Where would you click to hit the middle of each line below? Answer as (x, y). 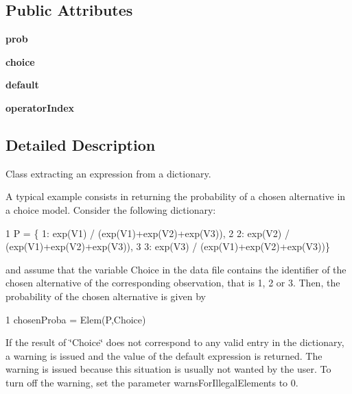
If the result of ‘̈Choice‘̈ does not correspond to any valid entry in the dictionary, (175, 342)
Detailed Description (81, 144)
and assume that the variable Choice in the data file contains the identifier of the (176, 269)
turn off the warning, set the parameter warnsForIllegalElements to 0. (152, 382)
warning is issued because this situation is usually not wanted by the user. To (168, 369)
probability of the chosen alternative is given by (106, 296)
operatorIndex (40, 107)
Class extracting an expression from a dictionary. (108, 173)
